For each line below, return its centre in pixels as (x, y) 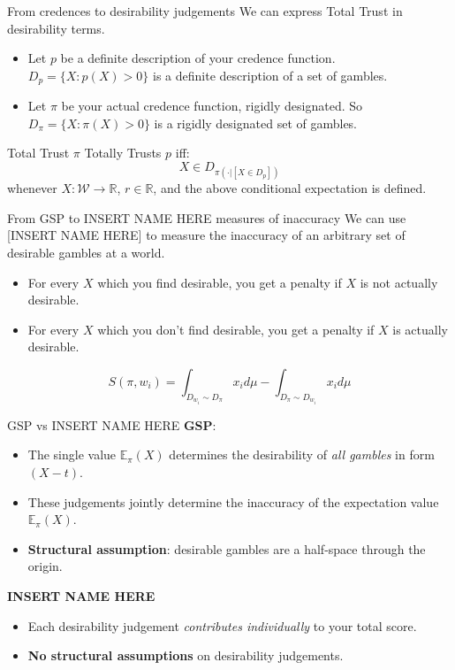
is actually (420, 329)
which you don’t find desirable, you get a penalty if (236, 329)
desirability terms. (56, 28)
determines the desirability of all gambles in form (302, 454)
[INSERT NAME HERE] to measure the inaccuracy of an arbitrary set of (206, 235)
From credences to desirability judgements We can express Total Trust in (205, 11)
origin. (45, 566)
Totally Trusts (123, 153)
